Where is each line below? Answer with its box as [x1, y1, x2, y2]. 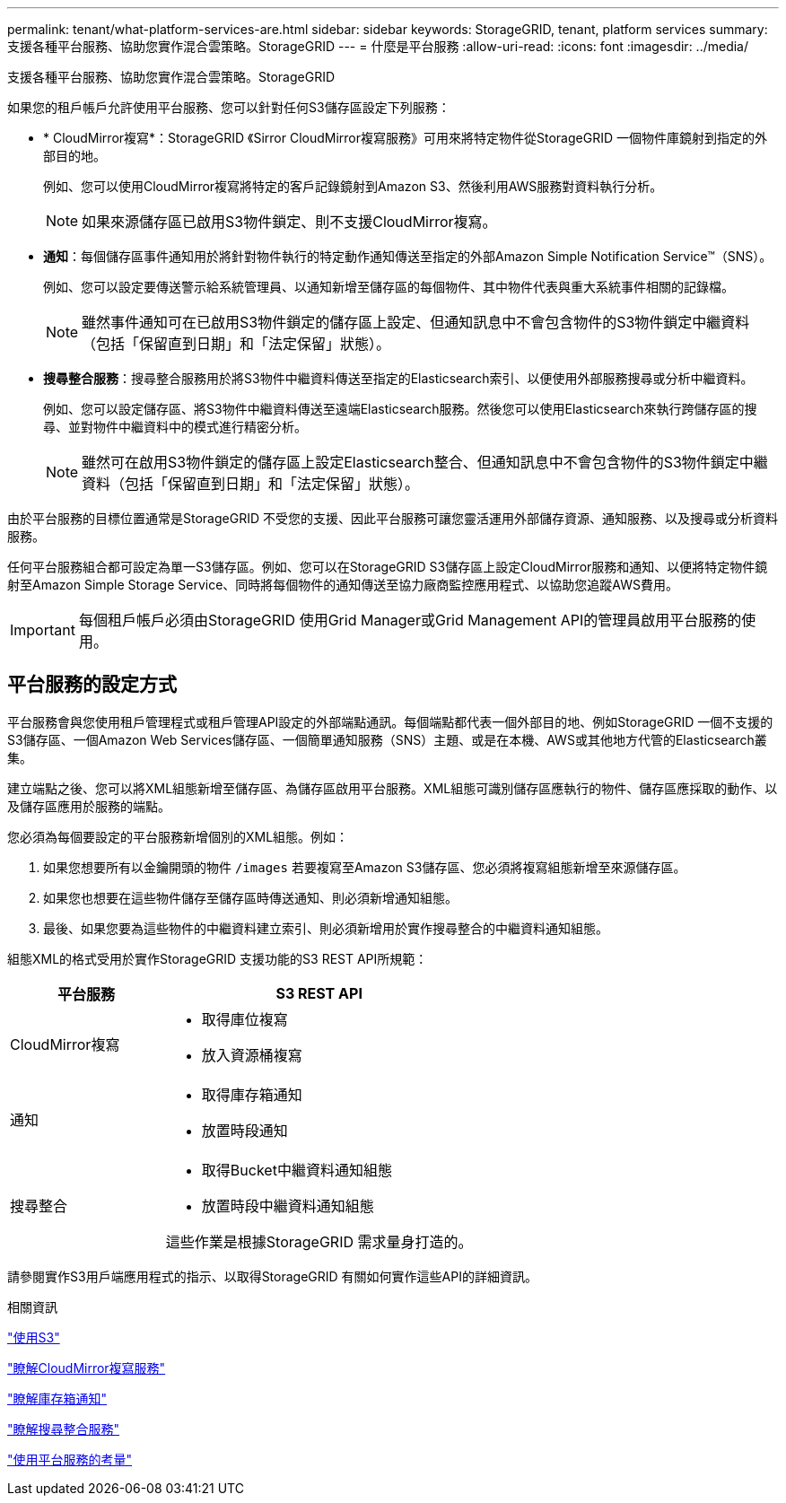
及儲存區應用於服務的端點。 [7, 798, 170, 814]
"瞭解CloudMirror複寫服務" [7, 1359, 166, 1376]
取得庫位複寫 [201, 1009, 288, 1028]
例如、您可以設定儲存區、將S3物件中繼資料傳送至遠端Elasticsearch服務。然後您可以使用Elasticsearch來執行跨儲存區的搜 [43, 401, 757, 416]
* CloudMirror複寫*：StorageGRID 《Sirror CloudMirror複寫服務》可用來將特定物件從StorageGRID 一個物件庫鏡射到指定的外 [43, 130, 767, 145]
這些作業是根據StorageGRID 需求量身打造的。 [165, 1232, 473, 1251]
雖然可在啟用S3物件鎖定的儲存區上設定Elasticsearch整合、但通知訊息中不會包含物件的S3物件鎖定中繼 [82, 453, 768, 471]
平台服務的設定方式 [7, 673, 177, 696]
